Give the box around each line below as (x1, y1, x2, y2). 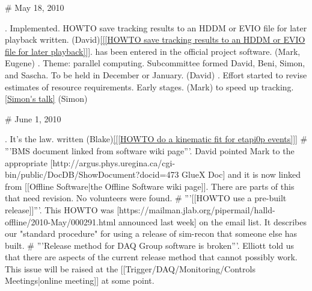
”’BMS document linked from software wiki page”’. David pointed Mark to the (5, 144, 295, 157)
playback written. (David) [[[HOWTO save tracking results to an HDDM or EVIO (5, 33, 305, 46)
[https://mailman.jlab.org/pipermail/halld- (117, 203, 275, 216)
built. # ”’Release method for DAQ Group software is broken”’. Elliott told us (5, 239, 295, 251)
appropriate (5, 156, 47, 169)
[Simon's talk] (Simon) (5, 92, 88, 105)
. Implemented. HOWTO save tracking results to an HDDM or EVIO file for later (5, 21, 307, 34)
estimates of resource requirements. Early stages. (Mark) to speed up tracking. (5, 80, 294, 93)
